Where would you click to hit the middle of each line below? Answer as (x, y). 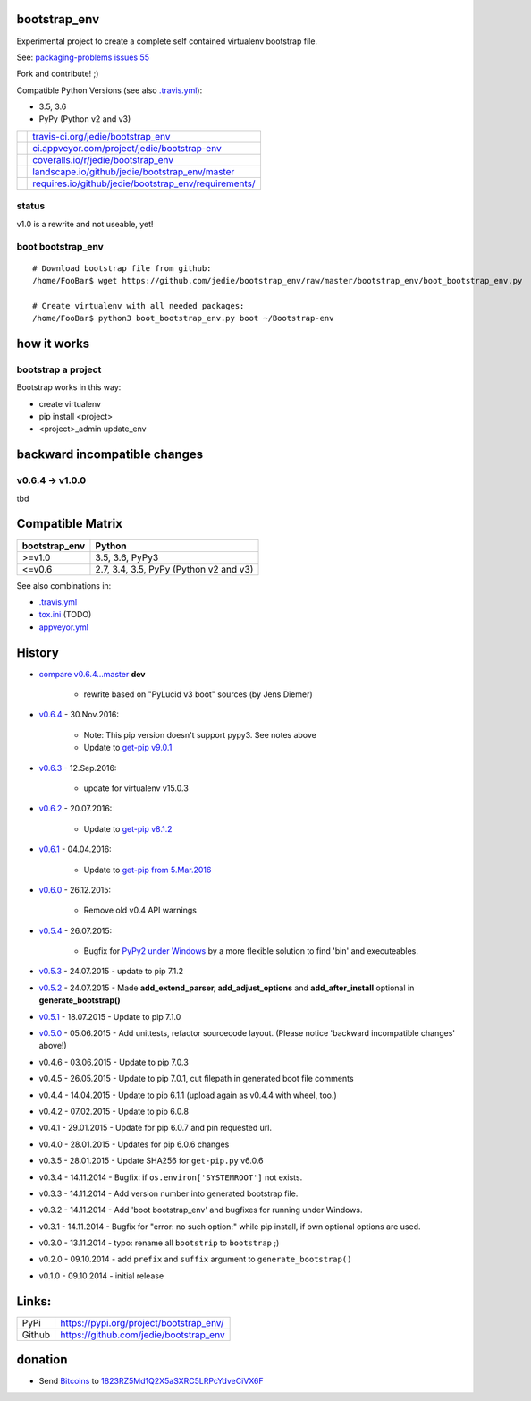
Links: (34, 1301)
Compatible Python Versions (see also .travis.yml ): (110, 90)
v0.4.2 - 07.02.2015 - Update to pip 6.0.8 (114, 1111)
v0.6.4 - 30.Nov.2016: (79, 715)
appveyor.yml (64, 627)
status (31, 206)
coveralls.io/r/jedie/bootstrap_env (103, 159)
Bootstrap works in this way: (69, 387)
